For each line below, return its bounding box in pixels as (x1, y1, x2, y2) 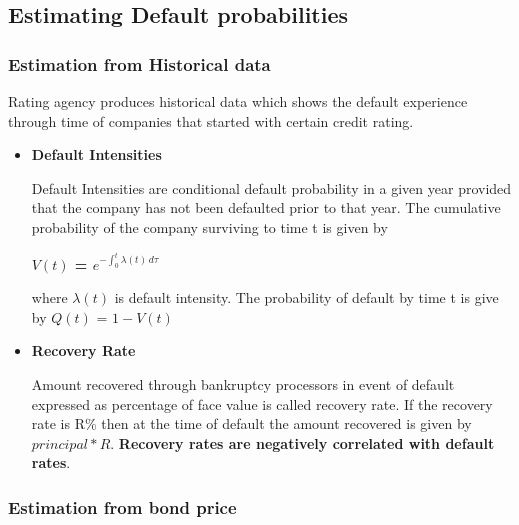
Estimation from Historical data (8, 51, 271, 76)
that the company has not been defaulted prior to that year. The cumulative (31, 197, 501, 218)
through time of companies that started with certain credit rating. (8, 110, 414, 131)
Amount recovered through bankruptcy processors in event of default (31, 373, 455, 394)
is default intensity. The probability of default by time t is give (114, 287, 499, 308)
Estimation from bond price (8, 494, 237, 519)
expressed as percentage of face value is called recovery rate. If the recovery (31, 393, 493, 414)
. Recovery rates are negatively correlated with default (110, 432, 495, 453)
